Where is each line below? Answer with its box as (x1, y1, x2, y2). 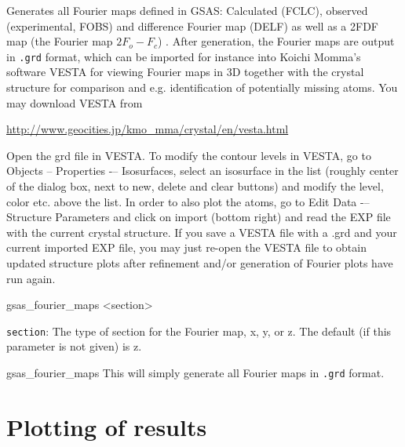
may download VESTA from (6, 94, 143, 111)
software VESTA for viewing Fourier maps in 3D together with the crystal (6, 64, 364, 80)
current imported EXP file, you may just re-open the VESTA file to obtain (6, 239, 367, 256)
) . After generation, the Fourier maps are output (158, 33, 395, 49)
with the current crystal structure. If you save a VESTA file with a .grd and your (6, 223, 397, 240)
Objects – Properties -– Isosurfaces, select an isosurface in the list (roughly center (6, 162, 399, 179)
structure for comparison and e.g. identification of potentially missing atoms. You (6, 79, 398, 96)
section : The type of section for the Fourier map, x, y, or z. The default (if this (6, 322, 392, 339)
